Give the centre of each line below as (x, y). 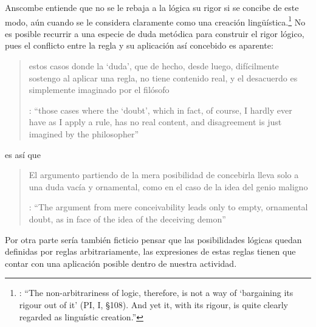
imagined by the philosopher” (84, 134)
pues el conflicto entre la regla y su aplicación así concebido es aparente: (139, 45)
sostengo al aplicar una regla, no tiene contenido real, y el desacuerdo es (163, 77)
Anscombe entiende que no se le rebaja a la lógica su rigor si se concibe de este (152, 7)
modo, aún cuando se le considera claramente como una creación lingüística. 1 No (155, 21)
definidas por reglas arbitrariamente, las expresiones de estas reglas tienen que (150, 251)
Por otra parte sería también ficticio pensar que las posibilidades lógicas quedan (153, 239)
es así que (23, 154)
